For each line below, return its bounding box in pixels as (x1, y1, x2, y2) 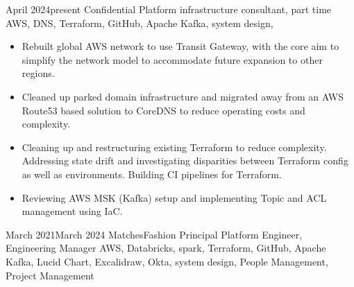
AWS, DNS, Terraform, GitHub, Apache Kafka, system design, (6, 15, 273, 30)
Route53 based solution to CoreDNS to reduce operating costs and (22, 103, 305, 117)
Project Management (6, 268, 94, 282)
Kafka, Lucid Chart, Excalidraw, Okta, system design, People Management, (6, 254, 328, 268)
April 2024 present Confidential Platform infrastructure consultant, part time (6, 2, 332, 16)
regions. (22, 66, 55, 80)
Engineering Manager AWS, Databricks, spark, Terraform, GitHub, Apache (6, 241, 326, 255)
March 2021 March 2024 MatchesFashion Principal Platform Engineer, (6, 227, 303, 241)
